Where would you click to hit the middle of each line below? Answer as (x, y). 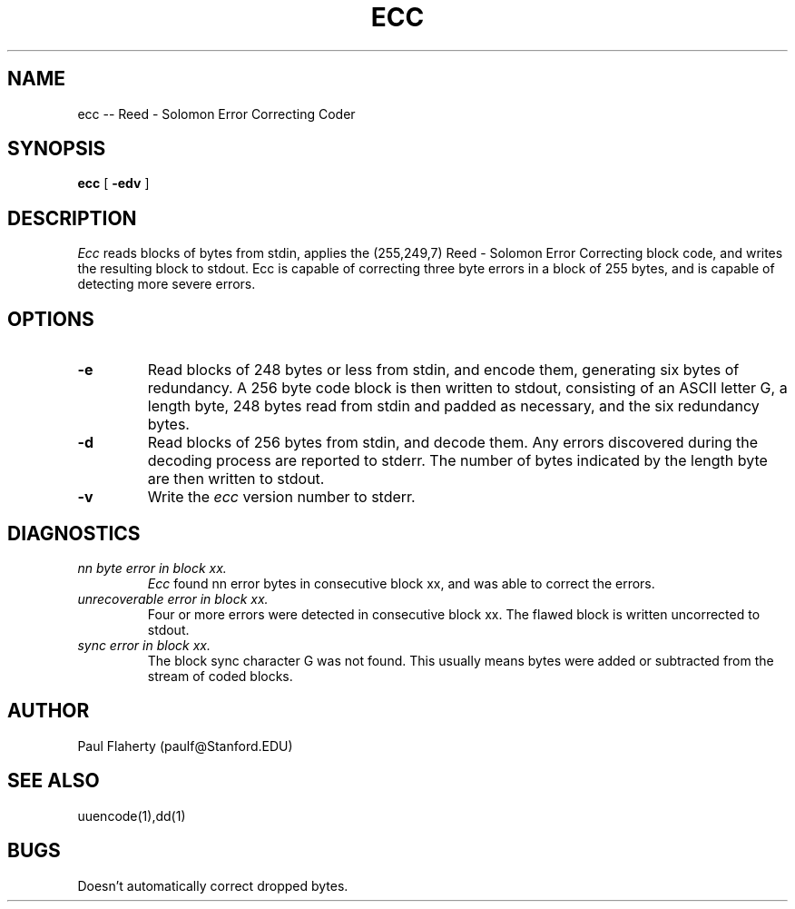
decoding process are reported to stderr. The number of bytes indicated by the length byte (457, 461)
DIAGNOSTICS (74, 533)
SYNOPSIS (57, 149)
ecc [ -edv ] (113, 183)
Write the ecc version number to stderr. (281, 497)
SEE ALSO (54, 781)
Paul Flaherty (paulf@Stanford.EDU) (185, 746)
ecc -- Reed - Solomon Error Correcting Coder (216, 114)
